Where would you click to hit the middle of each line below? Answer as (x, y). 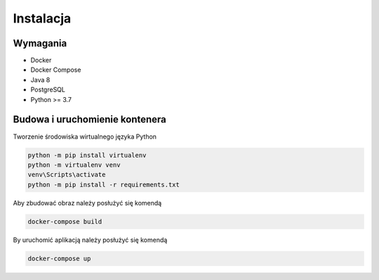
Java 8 (40, 79)
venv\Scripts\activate (67, 175)
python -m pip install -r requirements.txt (104, 184)
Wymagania (40, 43)
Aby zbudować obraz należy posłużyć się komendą (87, 203)
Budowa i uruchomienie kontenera (89, 120)
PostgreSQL (48, 90)
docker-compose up (59, 258)
